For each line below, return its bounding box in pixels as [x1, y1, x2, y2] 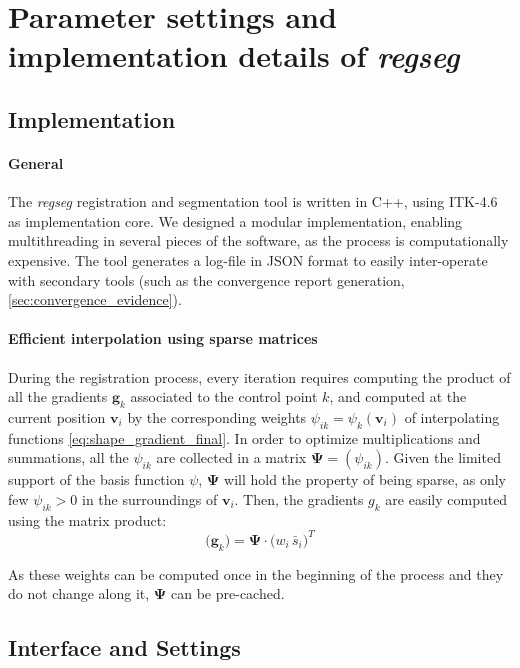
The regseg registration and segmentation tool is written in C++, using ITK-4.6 [8, 191, 498, 212]
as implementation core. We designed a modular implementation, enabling [8, 210, 463, 231]
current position [8, 406, 106, 427]
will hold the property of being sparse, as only [224, 469, 506, 490]
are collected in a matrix [156, 447, 307, 468]
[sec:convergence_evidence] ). [8, 289, 182, 310]
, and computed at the [329, 386, 467, 407]
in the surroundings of [82, 488, 218, 509]
